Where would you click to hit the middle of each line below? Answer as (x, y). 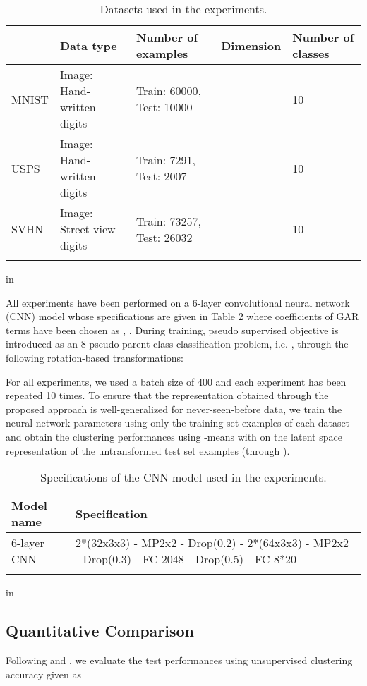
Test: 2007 (161, 176)
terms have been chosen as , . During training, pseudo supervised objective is (172, 330)
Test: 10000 (164, 107)
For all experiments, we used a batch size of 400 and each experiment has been (176, 381)
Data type (88, 45)
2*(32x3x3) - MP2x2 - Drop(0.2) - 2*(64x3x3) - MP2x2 (212, 543)
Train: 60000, (168, 91)
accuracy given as (44, 674)
